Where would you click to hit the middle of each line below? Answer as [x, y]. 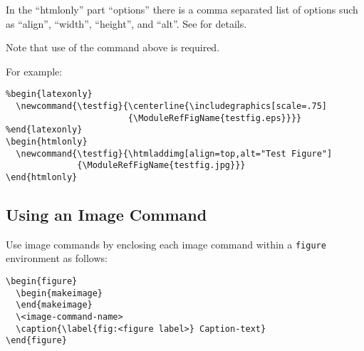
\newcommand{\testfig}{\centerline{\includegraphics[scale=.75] [172, 106]
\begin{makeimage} [59, 293]
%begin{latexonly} [49, 94]
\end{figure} [36, 341]
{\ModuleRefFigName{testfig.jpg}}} [161, 166]
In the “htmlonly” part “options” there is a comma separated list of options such [182, 9]
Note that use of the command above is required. [113, 47]
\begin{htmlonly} [47, 142]
